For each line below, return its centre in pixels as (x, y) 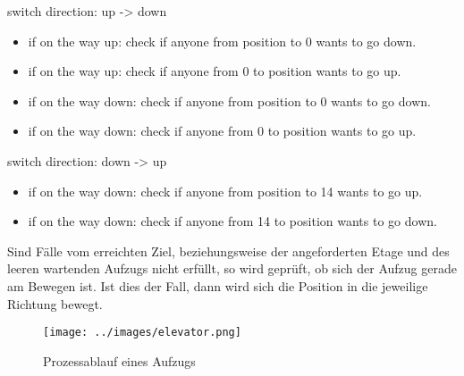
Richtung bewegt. (55, 303)
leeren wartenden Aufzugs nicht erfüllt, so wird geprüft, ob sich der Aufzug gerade (232, 268)
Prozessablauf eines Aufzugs (119, 360)
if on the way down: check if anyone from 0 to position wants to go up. (222, 131)
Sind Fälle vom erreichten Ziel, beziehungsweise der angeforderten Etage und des (228, 251)
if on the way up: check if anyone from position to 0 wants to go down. (222, 41)
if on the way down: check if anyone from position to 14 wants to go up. (225, 191)
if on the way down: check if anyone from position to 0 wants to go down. (229, 100)
